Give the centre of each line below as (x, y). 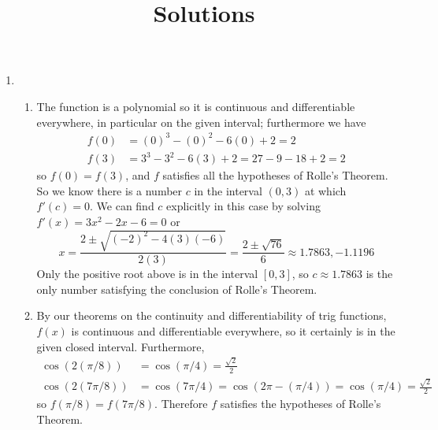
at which (325, 190)
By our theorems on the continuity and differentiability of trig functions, (212, 315)
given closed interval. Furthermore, (121, 346)
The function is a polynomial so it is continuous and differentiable (196, 106)
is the (379, 274)
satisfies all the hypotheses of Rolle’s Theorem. (275, 175)
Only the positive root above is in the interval (147, 274)
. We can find (122, 206)
